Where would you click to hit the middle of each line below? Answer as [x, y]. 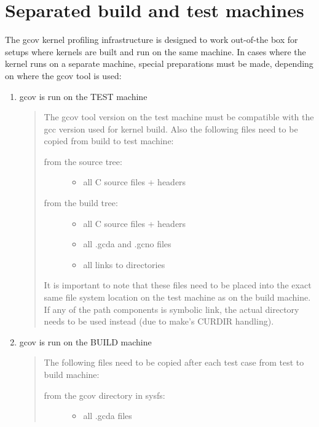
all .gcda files [108, 416]
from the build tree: [81, 203]
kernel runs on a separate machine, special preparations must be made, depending [159, 63]
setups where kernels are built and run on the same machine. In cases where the [156, 51]
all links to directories [124, 264]
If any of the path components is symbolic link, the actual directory [171, 309]
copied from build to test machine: [109, 141]
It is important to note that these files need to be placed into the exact [178, 285]
